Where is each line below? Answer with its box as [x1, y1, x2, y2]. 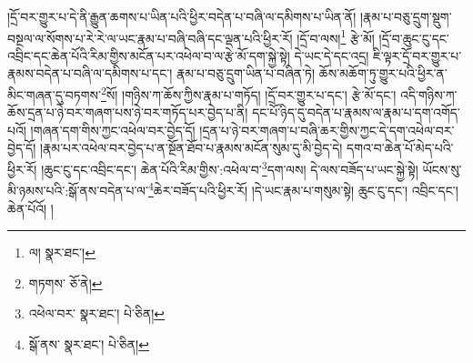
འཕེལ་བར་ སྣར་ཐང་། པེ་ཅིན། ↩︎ [28, 304, 166, 323]
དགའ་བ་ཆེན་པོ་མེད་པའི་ [347, 138, 454, 157]
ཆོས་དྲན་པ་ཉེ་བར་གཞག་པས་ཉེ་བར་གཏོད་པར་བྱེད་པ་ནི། [7, 103, 248, 122]
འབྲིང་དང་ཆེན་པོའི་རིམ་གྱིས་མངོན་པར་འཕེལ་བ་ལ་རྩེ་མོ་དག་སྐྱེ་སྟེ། [7, 45, 290, 65]
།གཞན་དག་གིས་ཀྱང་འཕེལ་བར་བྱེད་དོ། [30, 120, 196, 139]
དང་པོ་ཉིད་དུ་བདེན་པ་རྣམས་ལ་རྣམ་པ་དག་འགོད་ [252, 103, 460, 122]
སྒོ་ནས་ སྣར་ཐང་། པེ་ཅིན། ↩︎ [28, 334, 149, 353]
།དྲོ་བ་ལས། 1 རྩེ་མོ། [297, 25, 375, 47]
